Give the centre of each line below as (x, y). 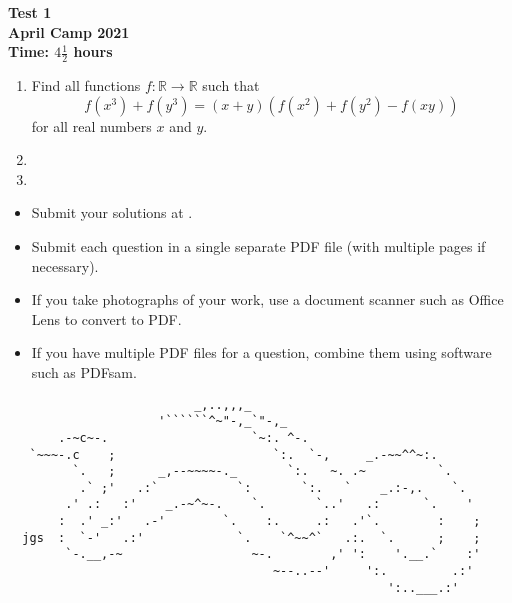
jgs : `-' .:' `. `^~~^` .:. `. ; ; (251, 537)
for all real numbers (91, 125)
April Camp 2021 (69, 31)
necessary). (65, 265)
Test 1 (30, 12)
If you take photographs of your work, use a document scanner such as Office (267, 299)
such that (231, 85)
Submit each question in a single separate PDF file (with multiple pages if (258, 245)
